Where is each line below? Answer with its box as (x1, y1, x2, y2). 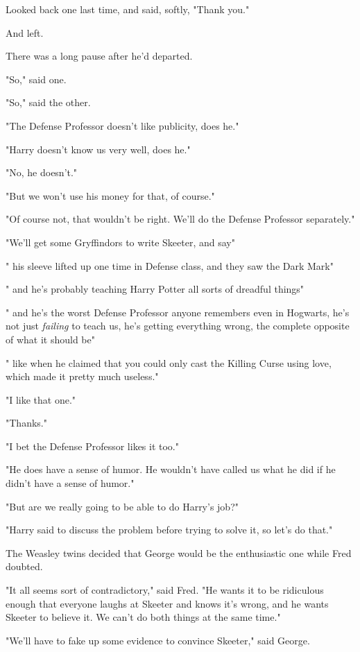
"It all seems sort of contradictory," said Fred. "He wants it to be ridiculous (6, 583, 324, 597)
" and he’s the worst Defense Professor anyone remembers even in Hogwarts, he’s (6, 304, 350, 319)
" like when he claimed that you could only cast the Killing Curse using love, (6, 355, 332, 370)
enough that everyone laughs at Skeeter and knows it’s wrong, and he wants (6, 596, 329, 610)
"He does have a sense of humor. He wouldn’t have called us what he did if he (6, 462, 336, 477)
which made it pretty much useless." (6, 369, 159, 384)
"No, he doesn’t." (6, 165, 78, 180)
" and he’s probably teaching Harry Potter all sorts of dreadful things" (6, 282, 305, 296)
